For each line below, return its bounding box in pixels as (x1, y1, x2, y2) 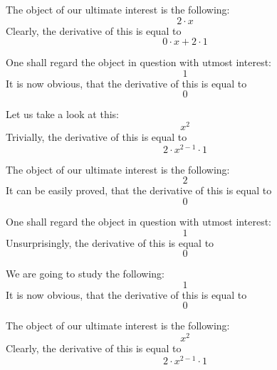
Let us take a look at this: (6, 107, 119, 122)
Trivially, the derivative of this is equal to (6, 129, 187, 144)
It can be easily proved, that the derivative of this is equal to (6, 183, 272, 198)
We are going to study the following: (6, 266, 164, 281)
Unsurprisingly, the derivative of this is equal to (6, 235, 214, 250)
